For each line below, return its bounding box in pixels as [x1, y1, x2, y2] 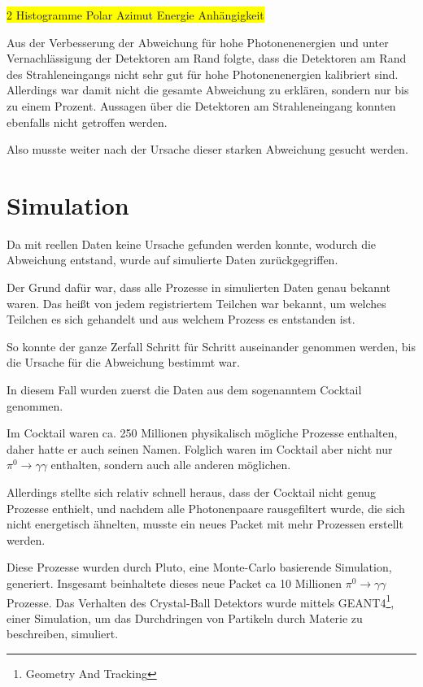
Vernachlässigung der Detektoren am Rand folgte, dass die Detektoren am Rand [7, 50, 407, 67]
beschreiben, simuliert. [7, 625, 119, 642]
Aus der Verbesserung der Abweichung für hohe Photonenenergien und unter [7, 33, 389, 50]
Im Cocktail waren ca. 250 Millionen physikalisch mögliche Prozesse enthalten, [7, 424, 398, 441]
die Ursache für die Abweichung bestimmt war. [7, 354, 240, 371]
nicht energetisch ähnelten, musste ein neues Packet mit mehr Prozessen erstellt [7, 515, 403, 533]
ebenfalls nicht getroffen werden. [7, 113, 168, 130]
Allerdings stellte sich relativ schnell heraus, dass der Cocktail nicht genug [7, 484, 377, 500]
